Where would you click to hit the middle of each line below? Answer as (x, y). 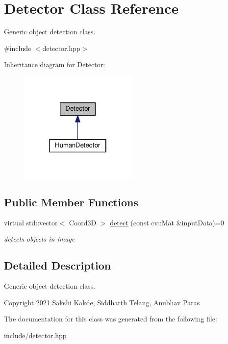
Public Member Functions (71, 202)
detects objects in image (39, 239)
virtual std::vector (31, 222)
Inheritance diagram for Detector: (55, 64)
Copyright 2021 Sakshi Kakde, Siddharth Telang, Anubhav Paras (102, 302)
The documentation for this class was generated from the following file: (111, 319)
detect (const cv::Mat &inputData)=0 (167, 222)
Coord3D (83, 222)
